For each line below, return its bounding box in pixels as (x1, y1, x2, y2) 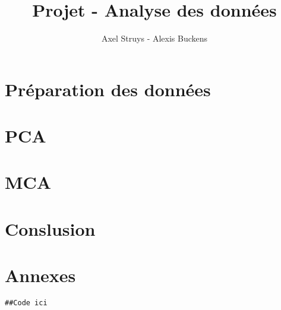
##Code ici (5, 299, 48, 308)
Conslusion (5, 216, 96, 241)
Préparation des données (5, 77, 211, 101)
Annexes (5, 263, 76, 287)
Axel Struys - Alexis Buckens (101, 32, 208, 45)
